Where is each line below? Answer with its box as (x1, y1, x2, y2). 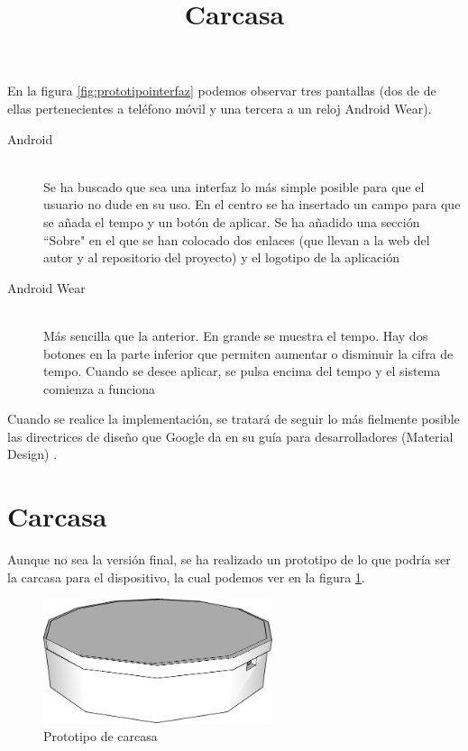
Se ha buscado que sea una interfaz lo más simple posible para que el (43, 177, 425, 196)
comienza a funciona (43, 379, 156, 398)
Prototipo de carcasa (43, 726, 158, 745)
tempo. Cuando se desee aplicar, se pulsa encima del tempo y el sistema (43, 362, 441, 380)
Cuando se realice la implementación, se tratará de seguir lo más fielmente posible (7, 409, 460, 428)
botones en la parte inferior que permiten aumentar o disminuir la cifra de (43, 343, 454, 362)
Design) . (7, 444, 58, 463)
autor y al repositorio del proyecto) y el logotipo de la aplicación (43, 248, 399, 267)
